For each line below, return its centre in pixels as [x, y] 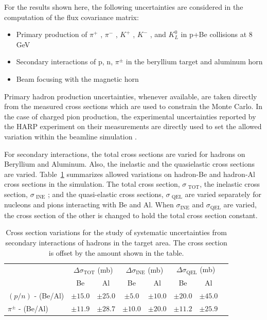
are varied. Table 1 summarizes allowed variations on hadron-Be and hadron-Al [130, 174]
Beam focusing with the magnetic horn [77, 78]
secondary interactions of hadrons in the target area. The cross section [116, 242]
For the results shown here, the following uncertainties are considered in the [124, 7]
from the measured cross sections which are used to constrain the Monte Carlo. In [133, 106]
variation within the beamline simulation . [70, 136]
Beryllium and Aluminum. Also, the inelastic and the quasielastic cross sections [129, 164]
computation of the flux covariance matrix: [72, 17]
